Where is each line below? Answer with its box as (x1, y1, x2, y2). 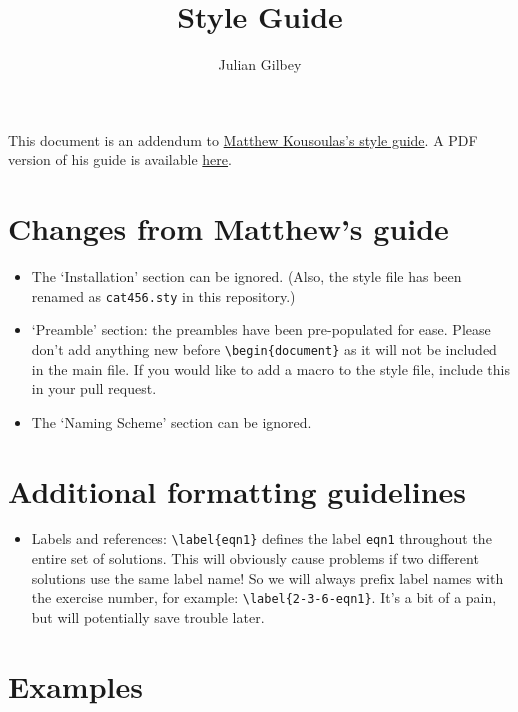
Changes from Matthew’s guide (8, 208, 449, 249)
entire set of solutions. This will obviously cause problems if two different (31, 548, 479, 569)
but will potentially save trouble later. (31, 606, 265, 627)
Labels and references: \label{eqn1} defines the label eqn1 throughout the (31, 528, 492, 549)
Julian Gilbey (218, 54, 302, 75)
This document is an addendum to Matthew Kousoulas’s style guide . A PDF (8, 129, 478, 150)
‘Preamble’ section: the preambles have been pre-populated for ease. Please (31, 319, 491, 340)
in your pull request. (31, 378, 157, 399)
